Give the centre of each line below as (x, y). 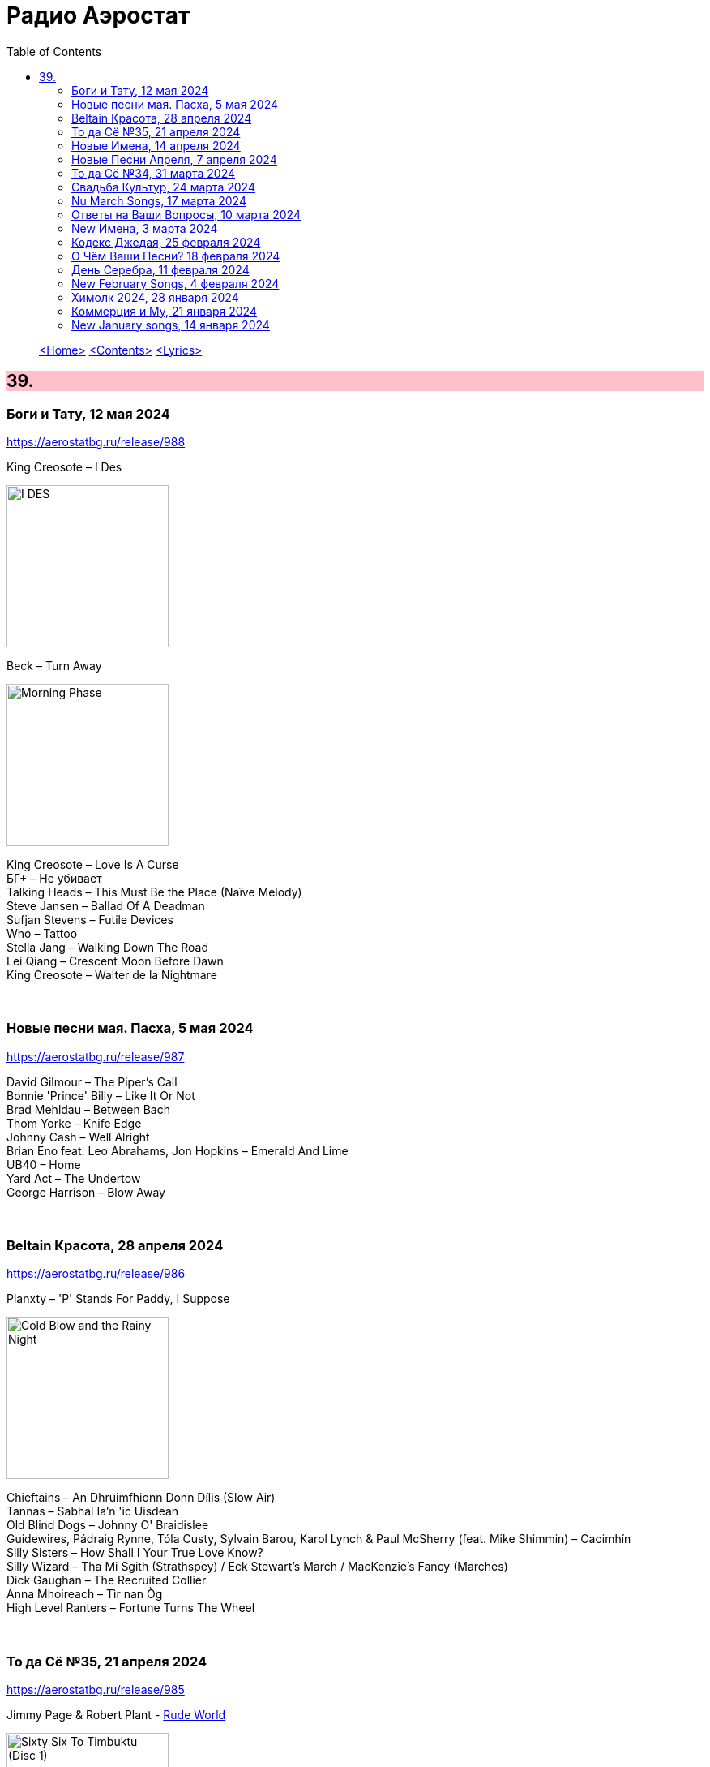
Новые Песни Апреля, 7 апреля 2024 (174, 159)
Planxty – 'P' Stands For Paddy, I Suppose (118, 1299)
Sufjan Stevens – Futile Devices (90, 919)
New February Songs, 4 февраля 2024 (175, 283)
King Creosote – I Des (64, 466)
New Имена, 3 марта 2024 (145, 228)
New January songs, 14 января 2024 (171, 325)
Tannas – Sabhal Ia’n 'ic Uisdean (93, 1511)
